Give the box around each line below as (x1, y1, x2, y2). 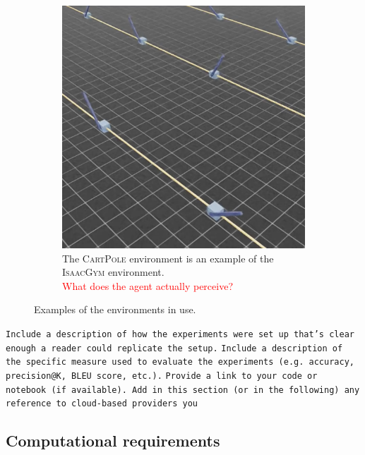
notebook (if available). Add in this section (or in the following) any (6, 384, 360, 395)
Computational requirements (6, 430, 220, 451)
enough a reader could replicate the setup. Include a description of (6, 343, 343, 353)
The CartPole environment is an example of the (62, 250, 274, 265)
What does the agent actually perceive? (62, 278, 233, 293)
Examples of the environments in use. (34, 302, 196, 317)
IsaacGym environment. (62, 265, 164, 279)
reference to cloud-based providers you (6, 399, 198, 409)
